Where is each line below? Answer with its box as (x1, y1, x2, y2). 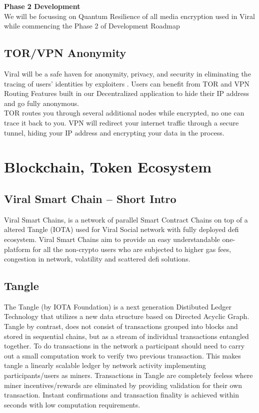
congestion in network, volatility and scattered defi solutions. (4, 253, 190, 264)
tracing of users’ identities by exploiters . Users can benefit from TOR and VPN (4, 78, 250, 88)
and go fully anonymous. (4, 97, 79, 108)
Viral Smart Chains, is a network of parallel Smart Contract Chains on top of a (4, 214, 248, 224)
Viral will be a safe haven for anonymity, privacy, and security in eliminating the (4, 68, 251, 78)
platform (4, 243, 30, 254)
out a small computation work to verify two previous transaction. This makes (4, 350, 241, 360)
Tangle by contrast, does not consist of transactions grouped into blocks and (4, 321, 238, 331)
